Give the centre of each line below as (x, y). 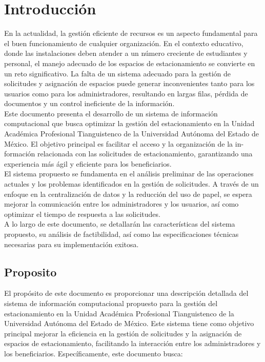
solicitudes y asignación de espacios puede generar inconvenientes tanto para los (129, 83)
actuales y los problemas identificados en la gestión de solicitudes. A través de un (131, 184)
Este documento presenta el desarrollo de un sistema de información (111, 113)
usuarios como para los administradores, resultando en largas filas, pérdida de (126, 93)
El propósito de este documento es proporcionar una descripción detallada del (126, 293)
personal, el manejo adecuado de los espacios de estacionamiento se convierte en (130, 63)
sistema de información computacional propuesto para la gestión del (111, 303)
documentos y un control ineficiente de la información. (89, 103)
